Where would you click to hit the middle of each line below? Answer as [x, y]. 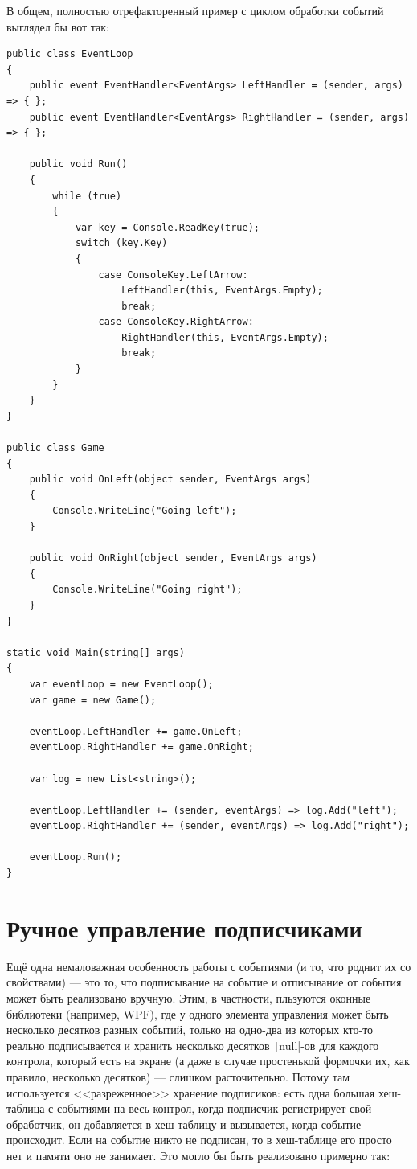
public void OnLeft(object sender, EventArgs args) [170, 480]
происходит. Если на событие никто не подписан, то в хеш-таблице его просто [199, 1140]
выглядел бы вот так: [58, 26]
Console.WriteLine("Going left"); [145, 511]
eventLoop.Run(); [76, 857]
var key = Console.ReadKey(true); [167, 227]
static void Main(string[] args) [96, 652]
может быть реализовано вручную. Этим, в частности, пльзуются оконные [189, 997]
